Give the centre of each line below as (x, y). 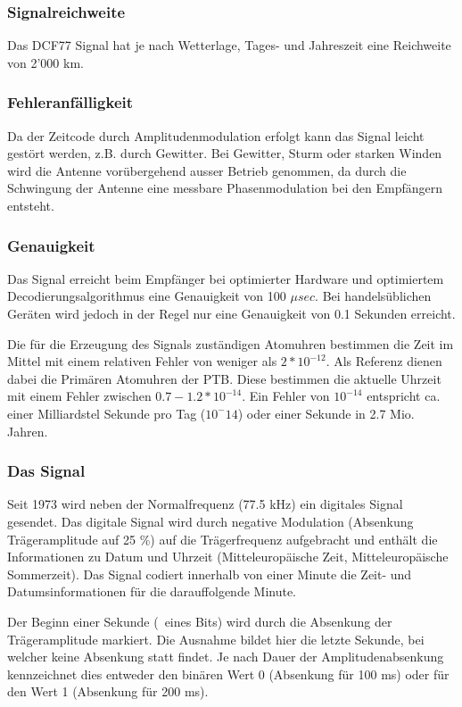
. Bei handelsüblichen (373, 296)
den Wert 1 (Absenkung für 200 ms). (108, 691)
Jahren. (28, 431)
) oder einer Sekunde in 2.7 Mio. (326, 413)
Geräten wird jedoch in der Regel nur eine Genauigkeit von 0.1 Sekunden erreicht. (231, 313)
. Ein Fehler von (286, 396)
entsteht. (31, 205)
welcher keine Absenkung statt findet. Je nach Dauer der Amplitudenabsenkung (226, 657)
